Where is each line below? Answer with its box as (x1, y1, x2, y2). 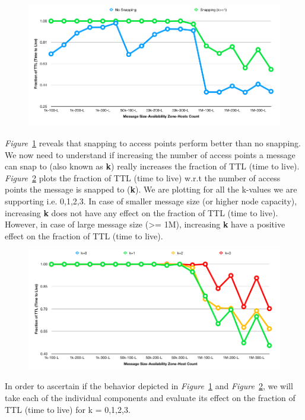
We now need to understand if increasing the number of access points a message (5, 148, 296, 161)
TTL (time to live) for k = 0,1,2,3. (5, 403, 131, 415)
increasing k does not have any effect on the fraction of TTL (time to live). (5, 206, 278, 219)
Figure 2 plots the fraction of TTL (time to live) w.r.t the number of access (5, 171, 281, 184)
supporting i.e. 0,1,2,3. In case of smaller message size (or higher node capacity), (5, 195, 297, 207)
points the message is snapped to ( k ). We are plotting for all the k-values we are (5, 183, 297, 195)
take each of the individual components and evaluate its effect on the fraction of (5, 391, 296, 403)
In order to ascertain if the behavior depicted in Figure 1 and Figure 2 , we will (5, 380, 293, 392)
